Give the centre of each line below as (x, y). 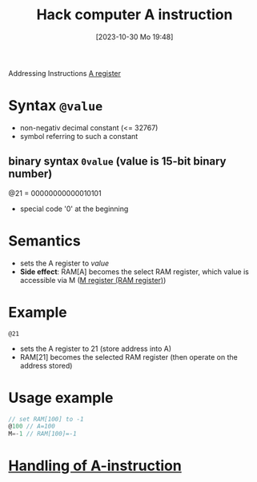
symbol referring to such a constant (79, 136)
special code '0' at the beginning (74, 209)
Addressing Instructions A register (65, 73)
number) (30, 174)
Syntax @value (56, 106)
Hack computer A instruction (135, 15)
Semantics (45, 241)
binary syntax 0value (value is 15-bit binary (117, 161)
